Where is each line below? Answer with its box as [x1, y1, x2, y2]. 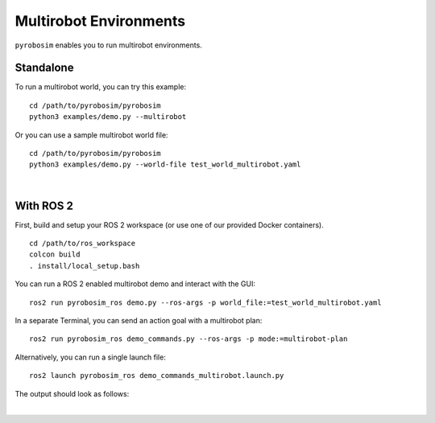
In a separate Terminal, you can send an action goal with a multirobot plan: [14, 316, 263, 326]
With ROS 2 [14, 199, 74, 212]
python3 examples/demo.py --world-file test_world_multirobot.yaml [29, 160, 301, 169]
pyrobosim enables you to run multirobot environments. [14, 40, 203, 50]
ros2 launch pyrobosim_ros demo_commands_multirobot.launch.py [29, 371, 284, 380]
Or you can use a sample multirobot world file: [14, 129, 168, 140]
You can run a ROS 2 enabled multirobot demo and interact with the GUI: [14, 279, 256, 289]
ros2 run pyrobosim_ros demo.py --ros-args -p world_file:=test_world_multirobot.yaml [29, 298, 382, 307]
